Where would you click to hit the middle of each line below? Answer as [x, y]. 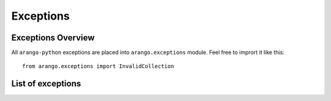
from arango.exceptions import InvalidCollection [98, 66]
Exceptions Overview [53, 38]
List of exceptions [46, 84]
